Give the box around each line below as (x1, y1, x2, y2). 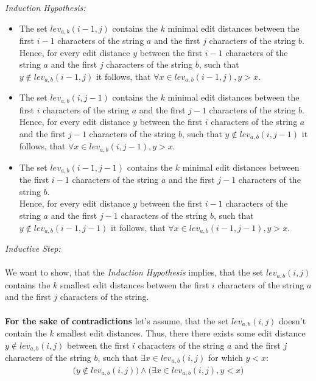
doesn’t (279, 314, 306, 327)
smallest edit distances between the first (60, 278, 209, 291)
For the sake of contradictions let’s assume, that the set (5, 314, 229, 327)
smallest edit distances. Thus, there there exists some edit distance (57, 326, 306, 339)
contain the (5, 326, 47, 339)
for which (208, 351, 243, 364)
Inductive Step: (5, 242, 61, 255)
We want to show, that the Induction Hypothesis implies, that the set (5, 266, 264, 279)
